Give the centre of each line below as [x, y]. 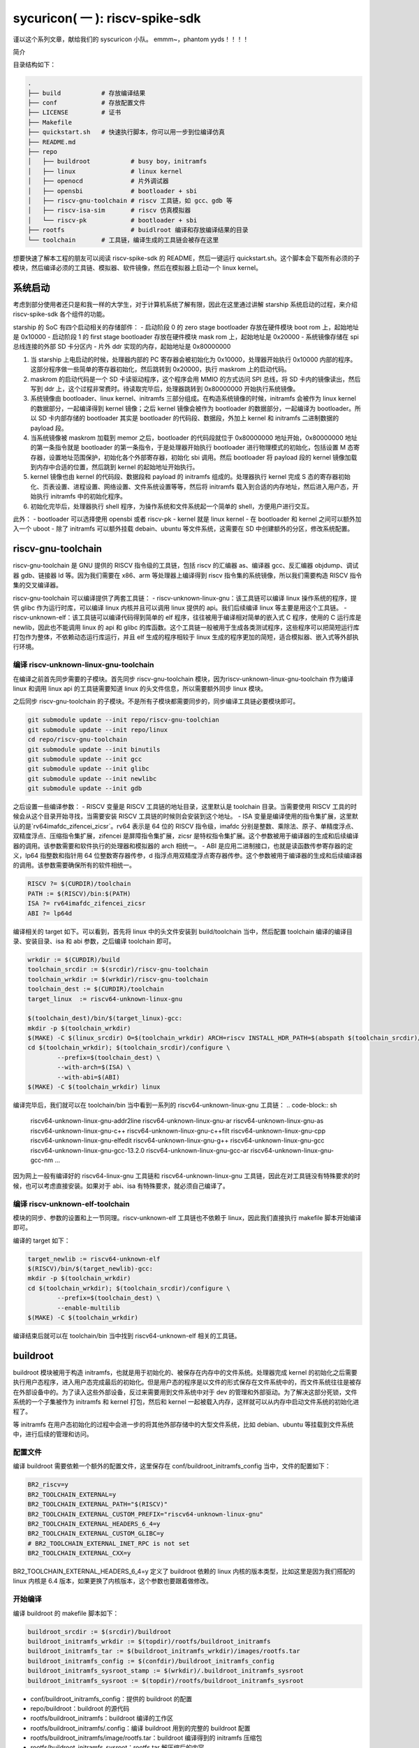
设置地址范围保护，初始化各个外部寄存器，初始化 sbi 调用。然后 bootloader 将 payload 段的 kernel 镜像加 [200, 457]
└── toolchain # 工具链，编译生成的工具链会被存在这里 [123, 240]
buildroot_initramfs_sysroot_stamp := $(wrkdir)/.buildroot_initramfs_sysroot [166, 1671]
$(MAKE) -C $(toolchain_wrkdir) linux [94, 1087]
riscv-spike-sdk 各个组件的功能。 [61, 314]
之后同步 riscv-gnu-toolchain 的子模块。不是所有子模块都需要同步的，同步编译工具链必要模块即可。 [156, 701]
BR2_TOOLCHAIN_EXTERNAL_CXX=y [79, 1553]
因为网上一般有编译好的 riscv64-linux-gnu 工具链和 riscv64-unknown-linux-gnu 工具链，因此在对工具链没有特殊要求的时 [186, 1176]
